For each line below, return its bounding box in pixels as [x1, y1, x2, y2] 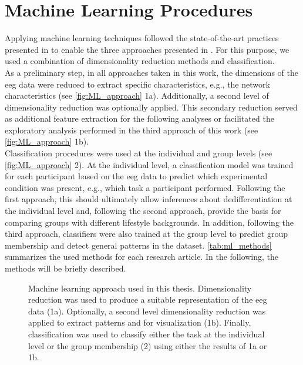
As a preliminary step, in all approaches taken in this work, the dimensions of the [5, 66, 298, 78]
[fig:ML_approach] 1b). [5, 135, 89, 148]
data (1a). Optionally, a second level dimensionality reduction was [28, 304, 266, 317]
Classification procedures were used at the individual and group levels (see [5, 147, 272, 159]
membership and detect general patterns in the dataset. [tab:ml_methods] [5, 239, 272, 251]
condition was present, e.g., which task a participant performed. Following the [5, 181, 285, 193]
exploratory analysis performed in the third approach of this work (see [5, 123, 258, 136]
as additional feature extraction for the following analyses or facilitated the [5, 112, 274, 125]
